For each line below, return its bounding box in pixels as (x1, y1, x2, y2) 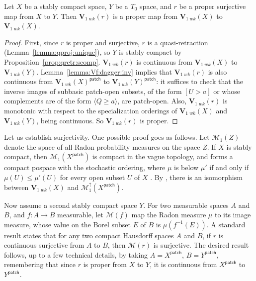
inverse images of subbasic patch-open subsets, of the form (4, 86, 182, 96)
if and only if (209, 162, 249, 173)
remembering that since (4, 259, 76, 270)
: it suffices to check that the (156, 76, 243, 87)
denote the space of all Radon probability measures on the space (4, 141, 200, 152)
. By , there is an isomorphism (150, 172, 243, 182)
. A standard (206, 219, 246, 229)
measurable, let (57, 209, 103, 220)
